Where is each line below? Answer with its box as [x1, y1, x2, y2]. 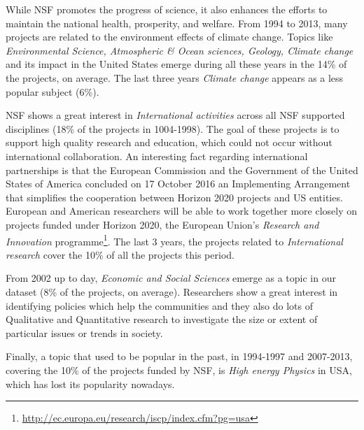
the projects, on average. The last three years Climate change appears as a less [6, 70, 344, 85]
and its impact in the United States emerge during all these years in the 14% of [6, 57, 347, 71]
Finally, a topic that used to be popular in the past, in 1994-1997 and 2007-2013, [6, 349, 353, 364]
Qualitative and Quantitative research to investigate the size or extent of [6, 312, 318, 327]
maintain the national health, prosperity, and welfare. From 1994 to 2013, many [6, 15, 348, 30]
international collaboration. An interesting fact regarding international [6, 148, 308, 163]
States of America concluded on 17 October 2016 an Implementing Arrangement [6, 176, 351, 191]
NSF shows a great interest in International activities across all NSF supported [6, 108, 345, 122]
